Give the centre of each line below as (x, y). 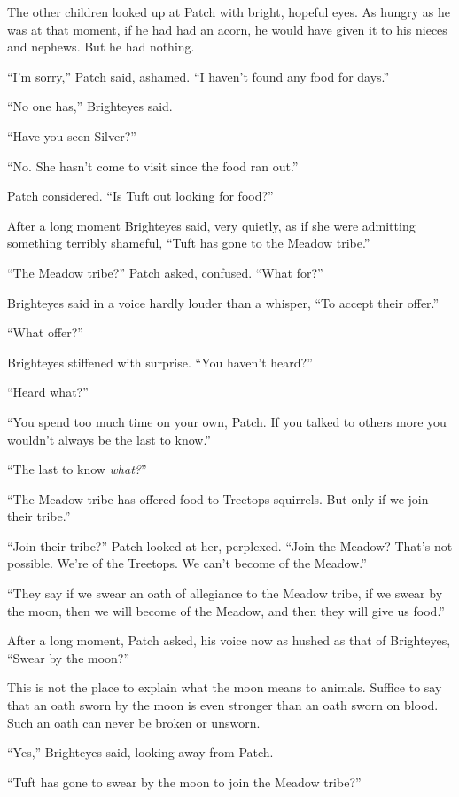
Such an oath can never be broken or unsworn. (134, 722)
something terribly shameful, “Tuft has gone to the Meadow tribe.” (189, 243)
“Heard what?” (48, 392)
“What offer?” (45, 332)
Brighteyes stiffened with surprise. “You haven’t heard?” (160, 362)
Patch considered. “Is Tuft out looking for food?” (140, 196)
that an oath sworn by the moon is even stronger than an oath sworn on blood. (223, 705)
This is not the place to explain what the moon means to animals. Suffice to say (225, 687)
